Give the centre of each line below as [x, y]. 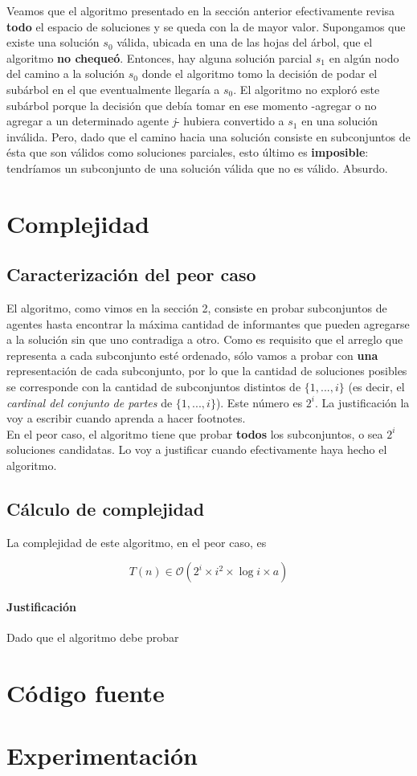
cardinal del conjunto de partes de [90, 402]
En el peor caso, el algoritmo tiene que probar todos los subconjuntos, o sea [195, 433]
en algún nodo [364, 57]
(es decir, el [376, 387]
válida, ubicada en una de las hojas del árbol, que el [245, 42]
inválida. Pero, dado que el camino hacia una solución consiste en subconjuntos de [208, 136]
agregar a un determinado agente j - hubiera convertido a [145, 121]
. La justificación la [362, 402]
